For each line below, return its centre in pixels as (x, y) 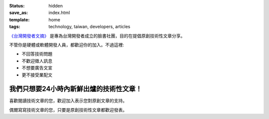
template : (19, 19)
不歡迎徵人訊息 (37, 61)
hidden (56, 6)
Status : (17, 6)
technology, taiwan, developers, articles (89, 27)
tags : (15, 27)
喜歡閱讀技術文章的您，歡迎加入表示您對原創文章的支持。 (68, 101)
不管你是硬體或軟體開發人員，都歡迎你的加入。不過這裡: (67, 45)
